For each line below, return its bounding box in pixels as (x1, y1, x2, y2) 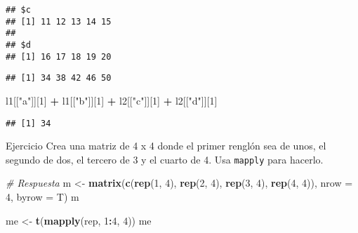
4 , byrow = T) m (6, 189, 79, 204)
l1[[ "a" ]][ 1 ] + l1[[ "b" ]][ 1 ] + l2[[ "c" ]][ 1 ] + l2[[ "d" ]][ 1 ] (6, 93, 218, 107)
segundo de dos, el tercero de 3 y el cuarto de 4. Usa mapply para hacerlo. (6, 152, 324, 166)
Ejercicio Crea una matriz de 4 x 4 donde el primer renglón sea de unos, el (6, 138, 326, 153)
